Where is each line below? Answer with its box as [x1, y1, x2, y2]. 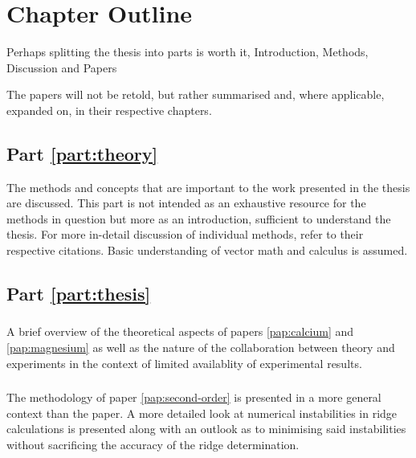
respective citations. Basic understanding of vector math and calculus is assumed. [6, 242, 408, 259]
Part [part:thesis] [6, 281, 151, 306]
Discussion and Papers [6, 59, 117, 76]
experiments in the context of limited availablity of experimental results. [6, 354, 362, 371]
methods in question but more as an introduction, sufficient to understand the [6, 210, 391, 227]
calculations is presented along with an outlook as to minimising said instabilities [6, 420, 406, 437]
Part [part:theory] [6, 141, 158, 166]
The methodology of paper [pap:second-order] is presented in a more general [6, 389, 381, 406]
